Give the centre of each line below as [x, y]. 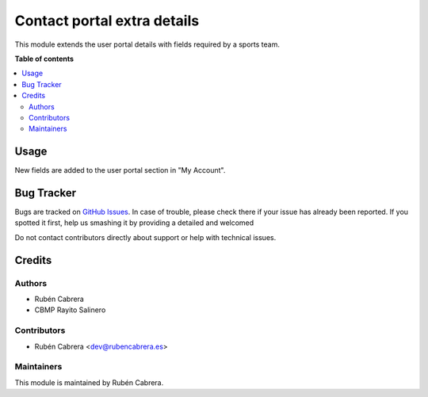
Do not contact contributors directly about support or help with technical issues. [145, 237]
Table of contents [44, 59]
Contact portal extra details [107, 21]
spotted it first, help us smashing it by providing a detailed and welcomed [134, 223]
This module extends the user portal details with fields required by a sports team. [147, 44]
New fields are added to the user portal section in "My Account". [120, 170]
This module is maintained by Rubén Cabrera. [89, 382]
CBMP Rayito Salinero [70, 310]
